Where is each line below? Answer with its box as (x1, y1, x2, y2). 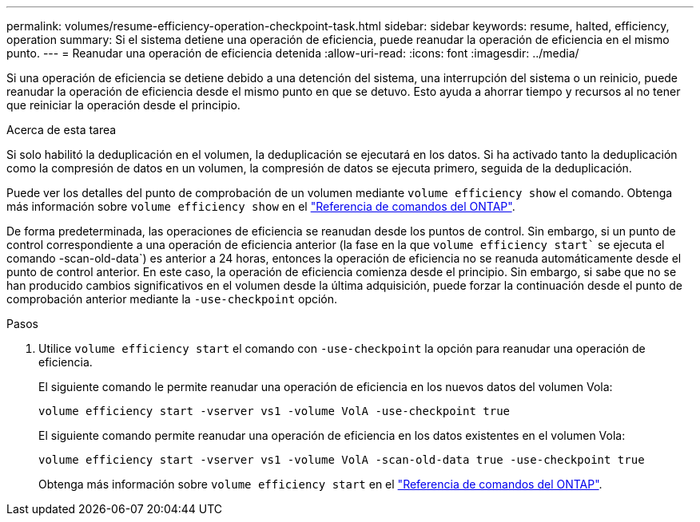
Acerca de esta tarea (6, 123, 117, 136)
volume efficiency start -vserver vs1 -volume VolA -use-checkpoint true (38, 405, 511, 417)
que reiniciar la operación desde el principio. (6, 98, 241, 112)
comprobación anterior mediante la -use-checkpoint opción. (6, 292, 338, 306)
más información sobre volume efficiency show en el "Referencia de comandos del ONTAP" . (6, 200, 515, 213)
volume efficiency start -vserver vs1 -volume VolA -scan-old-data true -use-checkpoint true (38, 453, 645, 466)
